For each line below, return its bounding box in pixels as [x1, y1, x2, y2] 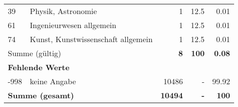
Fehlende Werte [8, 61, 70, 73]
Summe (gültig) [8, 47, 61, 59]
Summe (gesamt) [8, 90, 74, 101]
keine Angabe [30, 76, 76, 87]
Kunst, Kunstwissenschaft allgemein [30, 33, 153, 45]
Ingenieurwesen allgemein [30, 19, 117, 31]
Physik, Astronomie [30, 5, 97, 16]
